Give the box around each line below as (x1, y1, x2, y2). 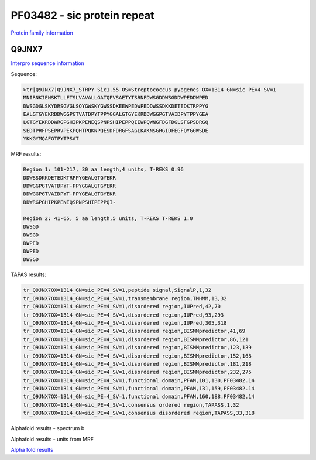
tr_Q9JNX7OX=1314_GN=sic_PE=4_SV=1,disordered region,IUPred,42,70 (23, 303, 221, 310)
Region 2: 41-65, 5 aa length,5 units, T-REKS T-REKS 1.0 (23, 215, 193, 222)
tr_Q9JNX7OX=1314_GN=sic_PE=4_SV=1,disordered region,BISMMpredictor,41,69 (23, 328, 246, 335)
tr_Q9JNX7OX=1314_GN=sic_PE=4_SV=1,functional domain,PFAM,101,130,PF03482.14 (23, 377, 255, 383)
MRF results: (11, 150, 42, 157)
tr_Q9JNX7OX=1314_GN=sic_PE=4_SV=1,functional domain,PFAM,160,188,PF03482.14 (23, 393, 255, 400)
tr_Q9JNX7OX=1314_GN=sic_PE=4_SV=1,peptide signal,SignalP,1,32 (23, 287, 212, 294)
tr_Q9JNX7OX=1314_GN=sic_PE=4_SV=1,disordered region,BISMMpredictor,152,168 (23, 352, 252, 359)
